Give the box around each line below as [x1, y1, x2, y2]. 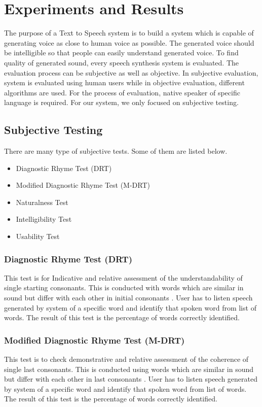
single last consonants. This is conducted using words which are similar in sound [4, 363, 254, 374]
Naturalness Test [16, 196, 68, 207]
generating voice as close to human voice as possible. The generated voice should [4, 37, 254, 48]
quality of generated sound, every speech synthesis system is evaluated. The [4, 57, 239, 67]
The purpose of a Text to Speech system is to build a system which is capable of [4, 27, 254, 38]
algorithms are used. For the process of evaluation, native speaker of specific [4, 87, 240, 97]
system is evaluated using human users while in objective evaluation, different [4, 77, 245, 88]
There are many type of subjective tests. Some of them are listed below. [4, 146, 228, 156]
